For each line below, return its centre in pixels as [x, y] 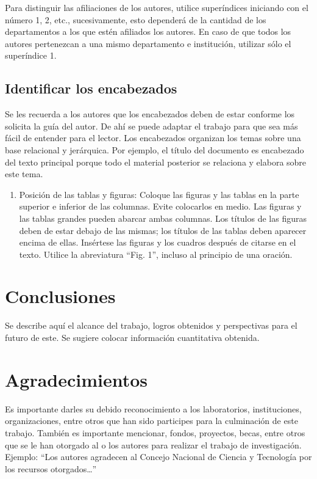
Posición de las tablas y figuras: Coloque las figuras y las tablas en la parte [159, 194]
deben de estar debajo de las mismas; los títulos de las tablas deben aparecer [163, 230]
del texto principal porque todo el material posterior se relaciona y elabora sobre [156, 162]
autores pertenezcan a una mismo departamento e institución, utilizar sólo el [148, 43]
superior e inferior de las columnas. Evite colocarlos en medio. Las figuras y [160, 206]
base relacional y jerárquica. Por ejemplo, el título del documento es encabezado [155, 149]
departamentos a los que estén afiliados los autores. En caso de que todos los [148, 31]
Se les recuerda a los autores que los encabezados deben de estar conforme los [150, 114]
